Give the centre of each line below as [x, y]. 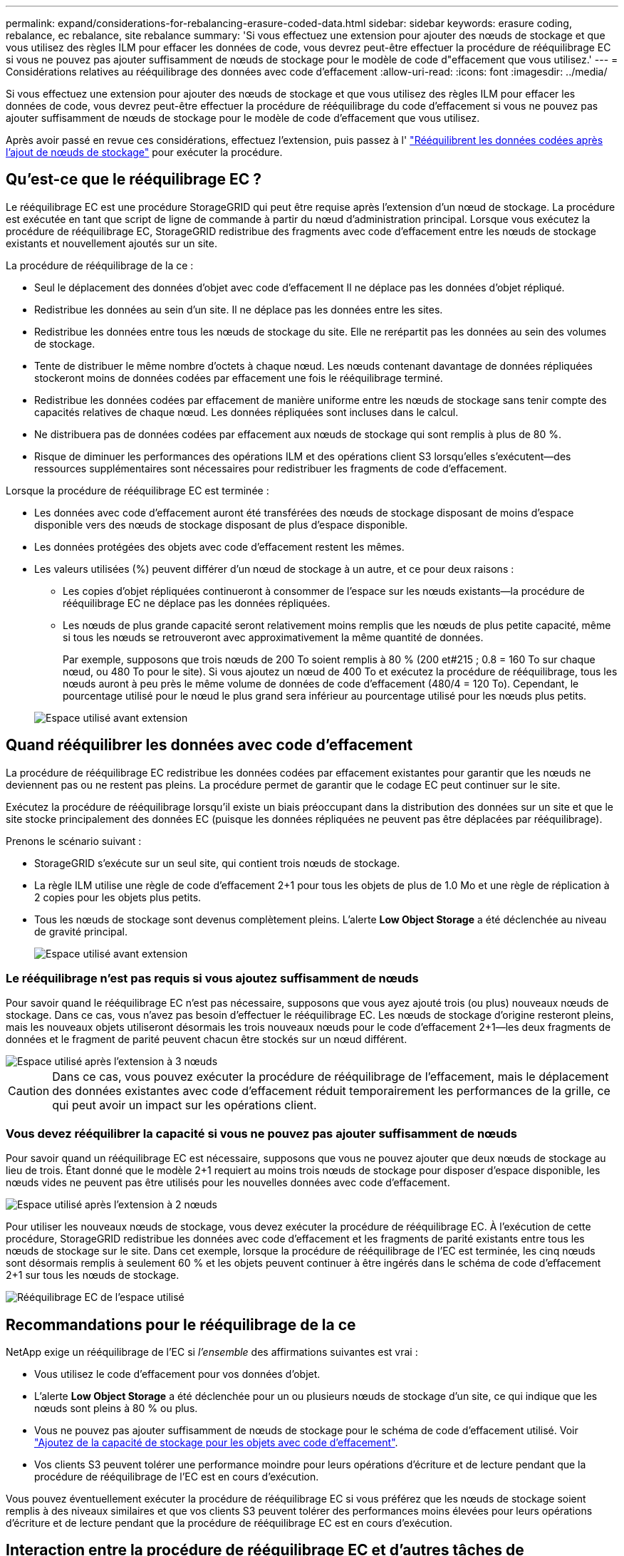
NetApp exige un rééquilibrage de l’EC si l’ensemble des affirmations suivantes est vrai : [212, 1352]
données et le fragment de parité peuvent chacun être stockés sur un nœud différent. [207, 1039]
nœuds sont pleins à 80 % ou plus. [116, 1409]
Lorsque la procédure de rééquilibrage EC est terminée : [137, 490]
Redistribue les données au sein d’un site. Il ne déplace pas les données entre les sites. [239, 309]
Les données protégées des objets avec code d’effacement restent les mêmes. [219, 546]
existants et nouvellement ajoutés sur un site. [112, 243]
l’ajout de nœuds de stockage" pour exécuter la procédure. [144, 152]
